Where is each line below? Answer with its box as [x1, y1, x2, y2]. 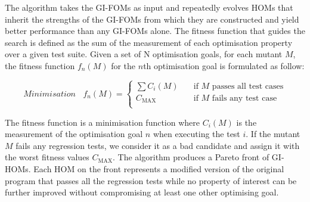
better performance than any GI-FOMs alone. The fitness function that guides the [5, 24, 305, 37]
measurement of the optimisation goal [5, 128, 143, 140]
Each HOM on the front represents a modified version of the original [33, 163, 284, 175]
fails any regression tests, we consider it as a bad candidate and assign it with [15, 139, 300, 151]
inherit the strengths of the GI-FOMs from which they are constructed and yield [5, 13, 299, 25]
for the [111, 59, 136, 72]
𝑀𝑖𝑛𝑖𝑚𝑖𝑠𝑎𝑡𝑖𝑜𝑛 [23, 89, 76, 98]
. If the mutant [246, 128, 300, 140]
